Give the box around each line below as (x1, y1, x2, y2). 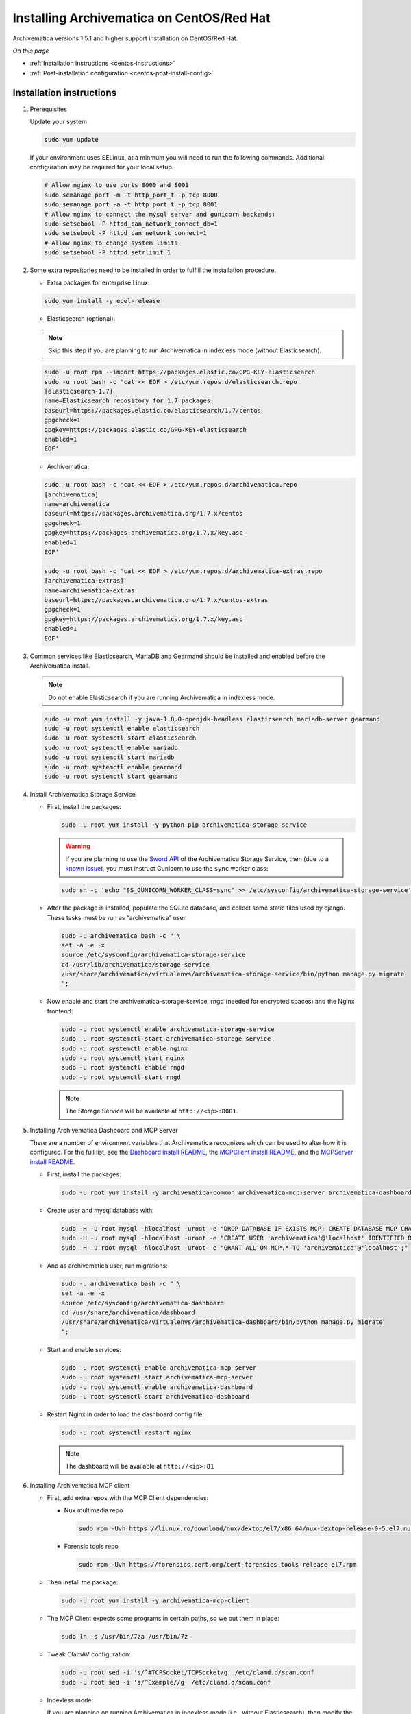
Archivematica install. (29, 662, 90, 670)
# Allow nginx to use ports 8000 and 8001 (44, 182, 189, 189)
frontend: (47, 1006, 73, 1015)
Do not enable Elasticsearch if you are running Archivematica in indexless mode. (48, 693, 275, 701)
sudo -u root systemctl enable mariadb (44, 744, 178, 751)
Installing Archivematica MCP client (29, 1481, 130, 1489)
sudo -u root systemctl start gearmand (44, 773, 178, 781)
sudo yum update (44, 136, 99, 143)
